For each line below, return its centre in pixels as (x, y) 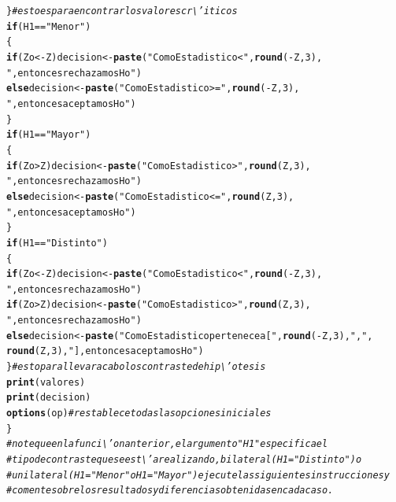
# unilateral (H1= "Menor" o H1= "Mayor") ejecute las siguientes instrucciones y (198, 475)
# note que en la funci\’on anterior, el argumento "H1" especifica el (167, 444)
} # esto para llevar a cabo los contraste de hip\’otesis (136, 367)
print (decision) (49, 398)
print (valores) (46, 382)
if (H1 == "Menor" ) (49, 26)
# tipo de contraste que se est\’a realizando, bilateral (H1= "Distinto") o (184, 460)
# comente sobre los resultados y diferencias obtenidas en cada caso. (170, 491)
